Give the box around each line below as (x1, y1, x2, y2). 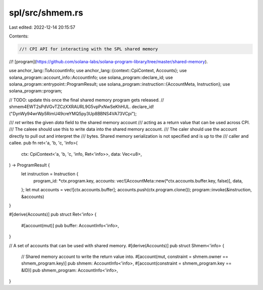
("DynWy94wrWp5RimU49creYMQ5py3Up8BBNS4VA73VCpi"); (9, 110, 137, 116)
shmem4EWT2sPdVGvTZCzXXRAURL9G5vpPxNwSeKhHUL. (9, 104, 131, 109)
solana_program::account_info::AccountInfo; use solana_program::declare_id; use (9, 74, 173, 80)
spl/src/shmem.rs (9, 7, 83, 18)
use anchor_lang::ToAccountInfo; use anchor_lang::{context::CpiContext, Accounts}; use (9, 68, 187, 73)
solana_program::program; (9, 88, 63, 94)
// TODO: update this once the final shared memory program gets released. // (9, 97, 164, 103)
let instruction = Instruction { (21, 171, 79, 177)
